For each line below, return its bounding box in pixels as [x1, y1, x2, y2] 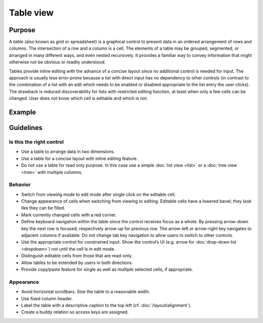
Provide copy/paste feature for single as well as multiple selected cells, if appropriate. [21, 266, 193, 272]
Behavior [9, 181, 31, 188]
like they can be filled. [21, 205, 65, 211]
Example [9, 108, 36, 116]
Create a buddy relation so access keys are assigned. [21, 309, 129, 315]
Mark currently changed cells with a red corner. [21, 212, 117, 218]
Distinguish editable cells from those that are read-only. [21, 253, 133, 259]
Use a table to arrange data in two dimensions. [21, 149, 115, 154]
